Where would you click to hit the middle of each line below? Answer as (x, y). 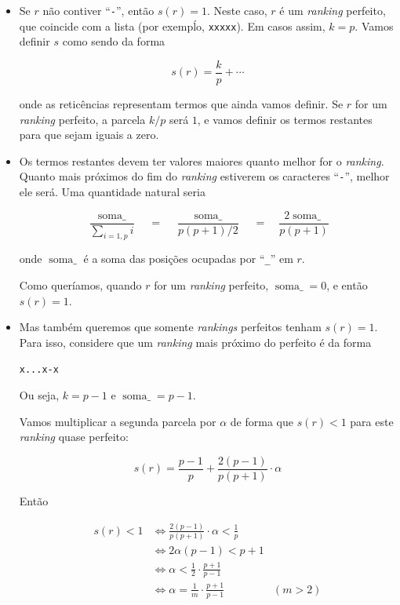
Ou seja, (39, 395)
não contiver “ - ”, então (98, 10)
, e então (347, 285)
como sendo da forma (114, 41)
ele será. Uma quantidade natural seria (112, 191)
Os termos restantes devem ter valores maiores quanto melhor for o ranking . (202, 160)
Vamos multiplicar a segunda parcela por (118, 421)
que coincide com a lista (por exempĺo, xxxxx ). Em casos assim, (172, 26)
